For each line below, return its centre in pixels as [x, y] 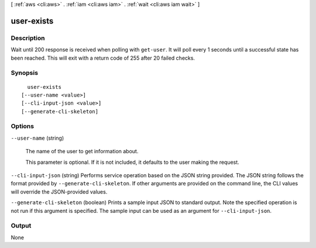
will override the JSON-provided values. [59, 192]
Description [28, 38]
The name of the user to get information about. [82, 151]
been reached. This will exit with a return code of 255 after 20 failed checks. [103, 58]
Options [23, 126]
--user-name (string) [37, 138]
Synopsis [24, 73]
